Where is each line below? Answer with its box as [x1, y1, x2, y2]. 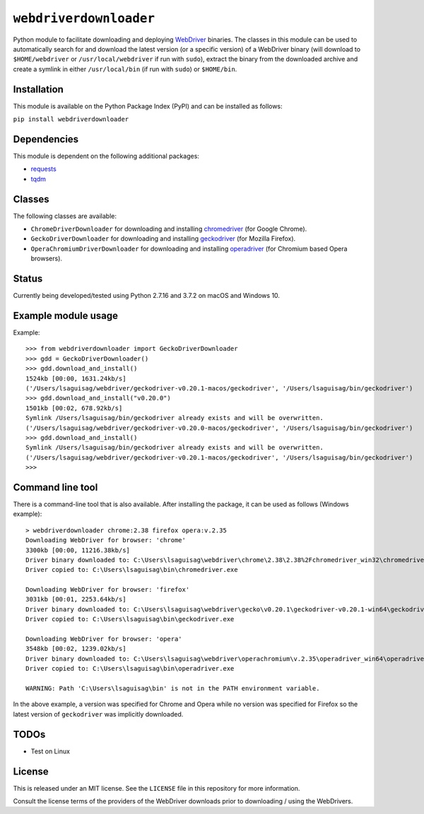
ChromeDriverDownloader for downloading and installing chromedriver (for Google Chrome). [30, 225, 307, 233]
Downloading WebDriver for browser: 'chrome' [25, 537, 187, 544]
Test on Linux [30, 747, 71, 755]
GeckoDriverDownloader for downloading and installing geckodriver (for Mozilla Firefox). [30, 234, 296, 243]
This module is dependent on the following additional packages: [13, 152, 199, 160]
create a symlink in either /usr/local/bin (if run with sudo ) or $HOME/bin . [13, 64, 237, 73]
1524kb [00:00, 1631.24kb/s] [25, 374, 126, 383]
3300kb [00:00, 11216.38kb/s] [25, 546, 131, 554]
